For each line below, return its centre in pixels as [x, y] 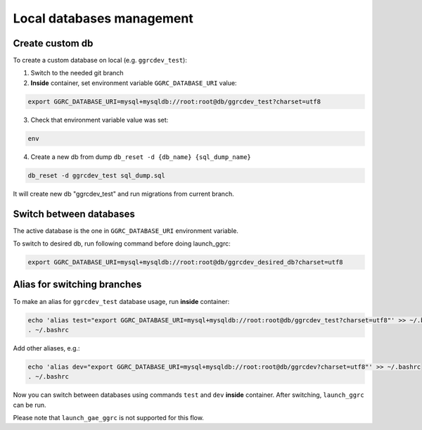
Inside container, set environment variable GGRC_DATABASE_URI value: [134, 83]
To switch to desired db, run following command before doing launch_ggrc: [122, 244]
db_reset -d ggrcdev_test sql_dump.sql [96, 175]
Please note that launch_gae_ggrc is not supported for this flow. [108, 418]
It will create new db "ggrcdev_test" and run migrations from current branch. [124, 194]
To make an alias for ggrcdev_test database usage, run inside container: [121, 301]
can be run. [30, 405]
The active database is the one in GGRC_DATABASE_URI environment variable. [126, 230]
